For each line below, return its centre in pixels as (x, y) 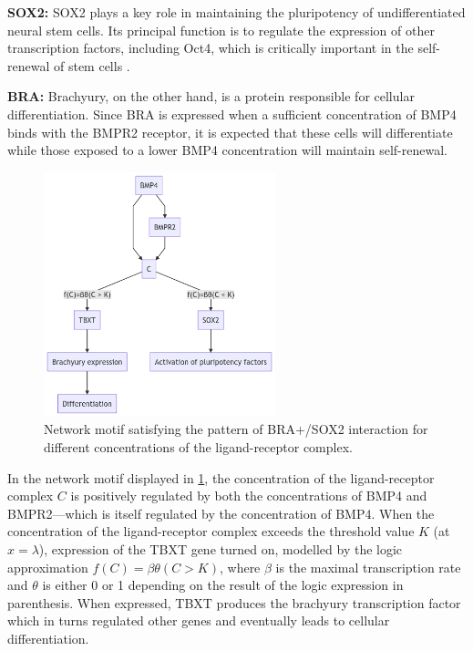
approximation (48, 567)
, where (240, 567)
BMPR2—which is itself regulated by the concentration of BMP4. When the (221, 513)
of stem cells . (92, 65)
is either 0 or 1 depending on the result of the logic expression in (223, 585)
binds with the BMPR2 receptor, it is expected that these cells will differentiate (230, 132)
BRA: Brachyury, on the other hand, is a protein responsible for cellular (211, 96)
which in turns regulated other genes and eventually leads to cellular (199, 620)
